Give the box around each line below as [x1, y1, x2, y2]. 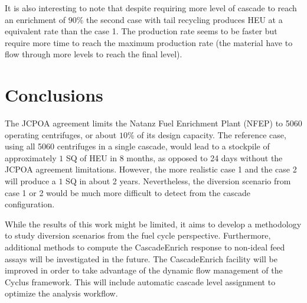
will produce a [5, 175, 56, 187]
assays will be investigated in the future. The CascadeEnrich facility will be [5, 252, 277, 265]
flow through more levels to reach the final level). [5, 48, 182, 60]
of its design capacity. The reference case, [137, 128, 286, 141]
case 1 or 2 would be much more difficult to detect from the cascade [5, 186, 250, 198]
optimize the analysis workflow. [5, 287, 118, 299]
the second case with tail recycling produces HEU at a [86, 13, 283, 25]
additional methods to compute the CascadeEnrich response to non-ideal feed [5, 241, 285, 253]
